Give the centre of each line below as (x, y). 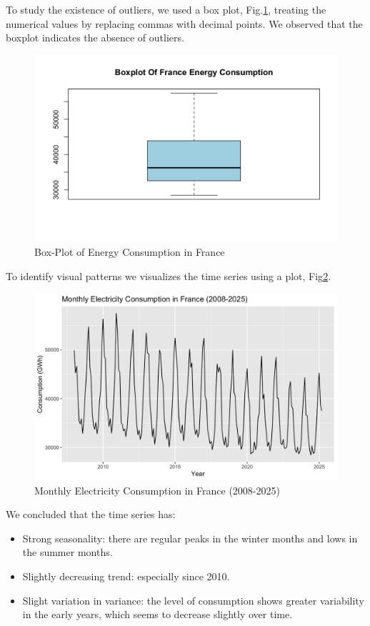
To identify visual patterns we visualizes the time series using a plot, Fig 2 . (169, 275)
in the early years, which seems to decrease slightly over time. (157, 614)
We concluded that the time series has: (91, 514)
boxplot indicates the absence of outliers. (95, 38)
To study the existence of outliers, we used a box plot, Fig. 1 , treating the (166, 9)
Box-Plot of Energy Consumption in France (130, 252)
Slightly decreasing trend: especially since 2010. (126, 576)
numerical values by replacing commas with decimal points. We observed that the (184, 23)
